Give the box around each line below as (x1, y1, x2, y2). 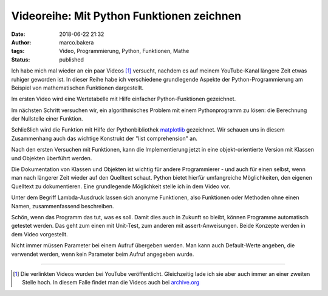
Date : (11, 30, 26, 38)
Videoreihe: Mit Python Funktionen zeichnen (11, 9, 242, 23)
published (59, 55, 84, 63)
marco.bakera (59, 38, 94, 46)
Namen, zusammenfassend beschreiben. (11, 202, 114, 210)
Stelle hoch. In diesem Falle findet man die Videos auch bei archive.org (22, 279, 200, 286)
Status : (11, 55, 30, 63)
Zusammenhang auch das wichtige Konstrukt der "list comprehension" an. (11, 135, 197, 142)
